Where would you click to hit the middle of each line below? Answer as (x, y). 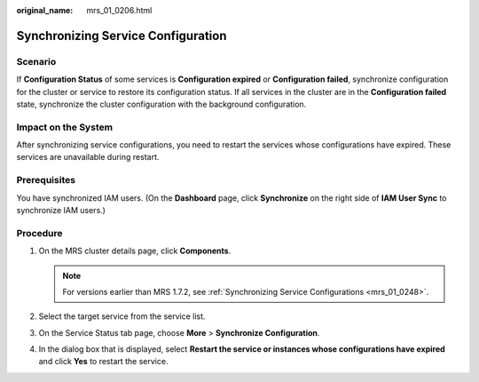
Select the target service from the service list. (122, 316)
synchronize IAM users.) (61, 210)
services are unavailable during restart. (88, 157)
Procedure (39, 233)
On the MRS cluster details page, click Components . (135, 251)
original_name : (45, 10)
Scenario (36, 61)
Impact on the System (65, 127)
